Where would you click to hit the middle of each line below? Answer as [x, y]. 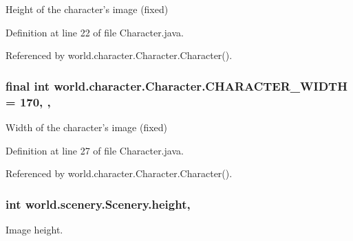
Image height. [34, 229]
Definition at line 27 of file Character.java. [95, 150]
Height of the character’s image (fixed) [87, 9]
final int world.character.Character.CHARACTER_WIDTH [176, 85]
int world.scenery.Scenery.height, [98, 204]
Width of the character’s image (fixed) [87, 127]
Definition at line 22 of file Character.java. [95, 32]
